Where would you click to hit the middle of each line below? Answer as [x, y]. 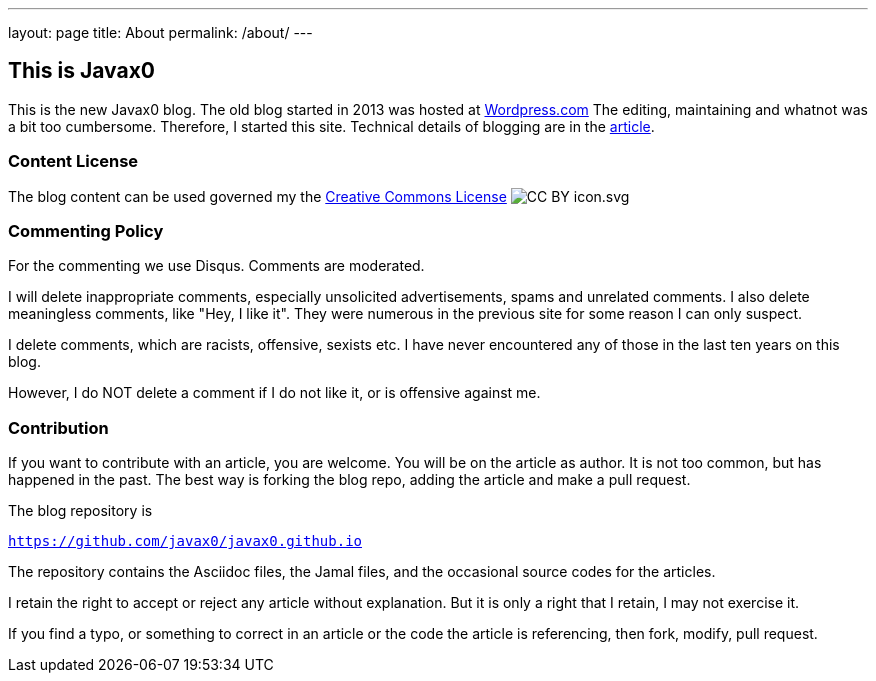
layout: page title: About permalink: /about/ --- [160, 32]
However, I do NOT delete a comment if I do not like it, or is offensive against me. [274, 393]
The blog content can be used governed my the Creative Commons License [257, 196]
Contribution [58, 427]
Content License [73, 161]
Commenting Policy [86, 230]
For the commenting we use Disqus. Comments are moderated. [216, 266]
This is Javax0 [81, 71]
